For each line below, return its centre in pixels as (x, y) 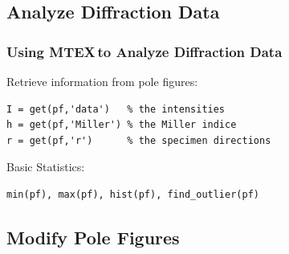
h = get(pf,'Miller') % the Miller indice (122, 125)
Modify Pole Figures (93, 237)
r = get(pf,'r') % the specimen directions (139, 140)
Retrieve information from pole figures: (102, 81)
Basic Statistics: (46, 167)
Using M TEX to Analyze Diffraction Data (144, 51)
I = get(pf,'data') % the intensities (116, 109)
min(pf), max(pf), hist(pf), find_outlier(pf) (133, 194)
